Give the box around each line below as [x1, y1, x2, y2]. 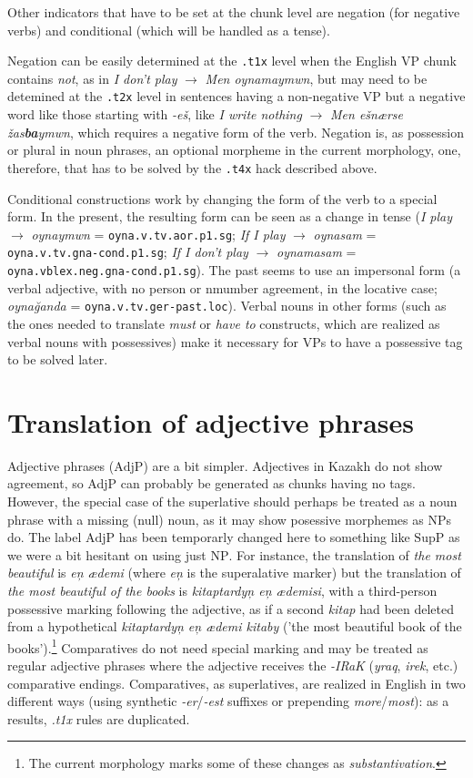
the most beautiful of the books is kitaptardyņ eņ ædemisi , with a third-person [7, 581, 438, 599]
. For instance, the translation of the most [228, 545, 461, 564]
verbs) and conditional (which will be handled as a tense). [7, 20, 330, 39]
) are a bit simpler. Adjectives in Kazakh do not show [143, 456, 443, 475]
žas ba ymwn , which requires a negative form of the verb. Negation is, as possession [7, 122, 465, 141]
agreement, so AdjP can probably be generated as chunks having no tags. [7, 474, 417, 493]
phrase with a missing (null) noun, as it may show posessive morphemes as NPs [7, 509, 451, 528]
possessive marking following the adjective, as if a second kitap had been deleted [7, 599, 455, 618]
